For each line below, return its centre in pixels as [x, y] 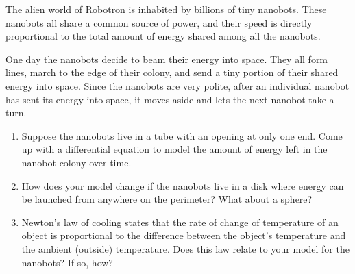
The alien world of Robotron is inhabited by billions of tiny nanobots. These [166, 9]
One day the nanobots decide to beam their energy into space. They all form [167, 59]
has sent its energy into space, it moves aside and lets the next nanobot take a [170, 99]
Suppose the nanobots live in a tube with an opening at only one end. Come [182, 135]
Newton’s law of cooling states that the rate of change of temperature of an [180, 222]
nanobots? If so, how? [67, 262]
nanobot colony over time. [76, 162]
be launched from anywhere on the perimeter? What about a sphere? [167, 199]
